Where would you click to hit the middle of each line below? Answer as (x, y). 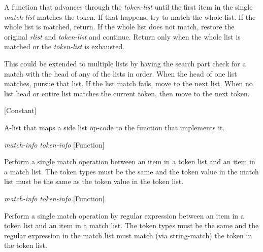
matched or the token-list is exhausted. (64, 46)
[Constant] (20, 110)
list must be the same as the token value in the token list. (94, 181)
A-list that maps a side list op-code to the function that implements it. (114, 127)
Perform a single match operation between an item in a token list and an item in (130, 161)
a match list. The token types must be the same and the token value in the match (131, 171)
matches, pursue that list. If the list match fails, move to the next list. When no (128, 83)
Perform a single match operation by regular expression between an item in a (124, 215)
